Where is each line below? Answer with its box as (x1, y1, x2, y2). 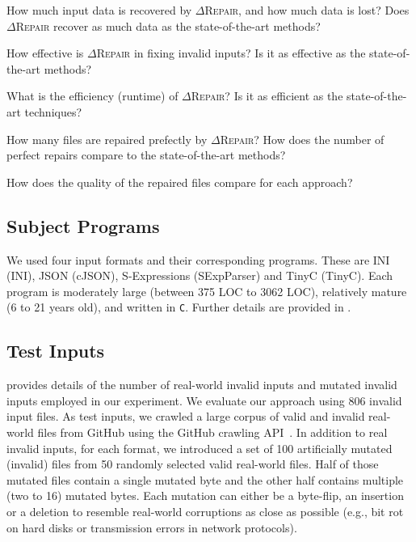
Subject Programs (6, 213, 160, 238)
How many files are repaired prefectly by (6, 130, 208, 147)
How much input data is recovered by (6, 2, 192, 18)
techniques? (24, 103, 82, 120)
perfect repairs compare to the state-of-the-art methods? (6, 146, 286, 163)
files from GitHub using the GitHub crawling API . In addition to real (37, 423, 388, 440)
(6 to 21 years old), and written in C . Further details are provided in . (6, 299, 351, 315)
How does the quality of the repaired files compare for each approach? (6, 173, 353, 190)
